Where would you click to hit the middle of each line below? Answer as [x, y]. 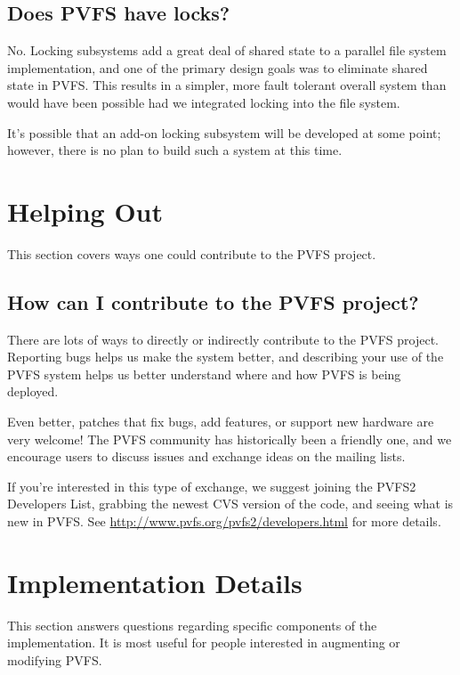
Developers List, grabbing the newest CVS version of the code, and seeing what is [230, 504]
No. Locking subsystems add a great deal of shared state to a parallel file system [227, 50]
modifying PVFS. [55, 659]
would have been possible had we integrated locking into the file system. [204, 102]
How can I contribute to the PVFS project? [213, 301]
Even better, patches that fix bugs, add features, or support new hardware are [221, 422]
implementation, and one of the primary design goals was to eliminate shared [218, 67]
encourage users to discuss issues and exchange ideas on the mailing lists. [206, 456]
